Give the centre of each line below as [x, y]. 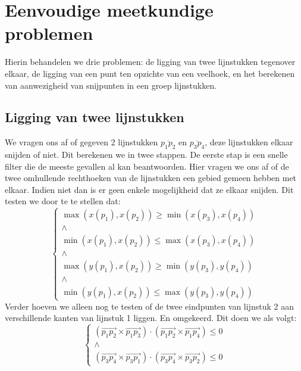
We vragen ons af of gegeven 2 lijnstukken [81, 142]
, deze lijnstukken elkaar [249, 142]
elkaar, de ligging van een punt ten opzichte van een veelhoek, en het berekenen [150, 73]
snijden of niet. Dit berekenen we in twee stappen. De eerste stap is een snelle [146, 155]
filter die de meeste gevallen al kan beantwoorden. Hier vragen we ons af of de [147, 166]
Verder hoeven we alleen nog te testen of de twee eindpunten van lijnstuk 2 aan [149, 306]
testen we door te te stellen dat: [63, 201]
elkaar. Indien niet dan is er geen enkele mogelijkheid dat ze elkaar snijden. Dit [149, 189]
